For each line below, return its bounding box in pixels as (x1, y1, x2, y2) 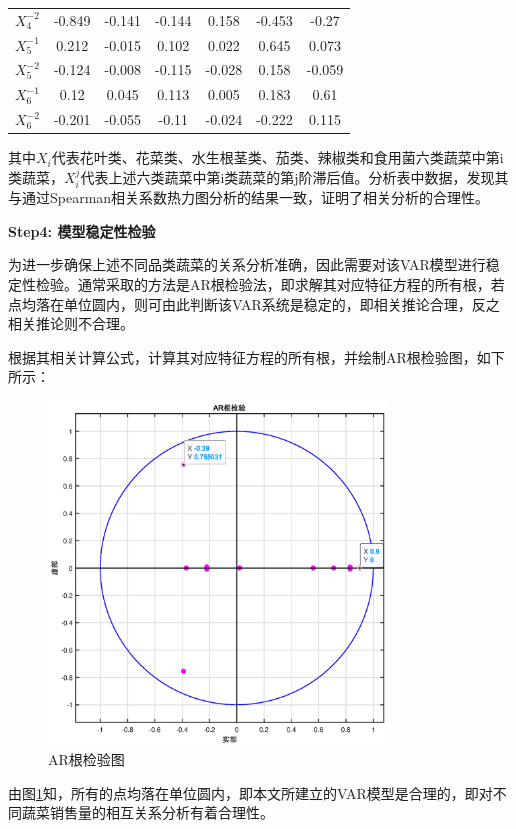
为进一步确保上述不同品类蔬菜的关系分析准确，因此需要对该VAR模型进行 (8, 254, 486, 275)
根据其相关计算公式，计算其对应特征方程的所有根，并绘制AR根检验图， (8, 346, 477, 367)
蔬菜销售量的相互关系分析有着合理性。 (21, 802, 274, 823)
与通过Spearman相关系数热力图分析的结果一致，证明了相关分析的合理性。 (8, 187, 490, 208)
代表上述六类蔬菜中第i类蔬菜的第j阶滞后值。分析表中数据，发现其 (80, 166, 509, 187)
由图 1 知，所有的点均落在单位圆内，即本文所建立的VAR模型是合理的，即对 (8, 782, 493, 803)
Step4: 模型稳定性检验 (8, 220, 156, 241)
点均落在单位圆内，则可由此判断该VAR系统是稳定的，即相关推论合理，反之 (8, 293, 500, 314)
